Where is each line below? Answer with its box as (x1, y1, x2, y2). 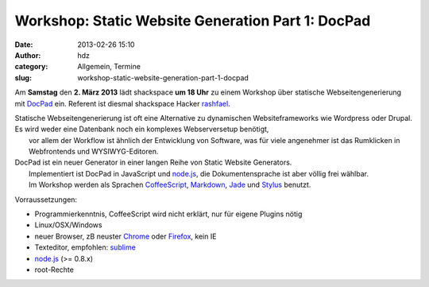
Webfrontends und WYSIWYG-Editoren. (29, 147, 159, 157)
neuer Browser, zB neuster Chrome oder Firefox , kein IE (34, 231, 217, 241)
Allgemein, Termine (77, 62, 141, 72)
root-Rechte (34, 265, 75, 274)
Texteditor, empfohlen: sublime (34, 242, 137, 252)
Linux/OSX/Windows (34, 220, 102, 230)
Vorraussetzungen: (14, 195, 78, 204)
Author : (14, 50, 41, 60)
